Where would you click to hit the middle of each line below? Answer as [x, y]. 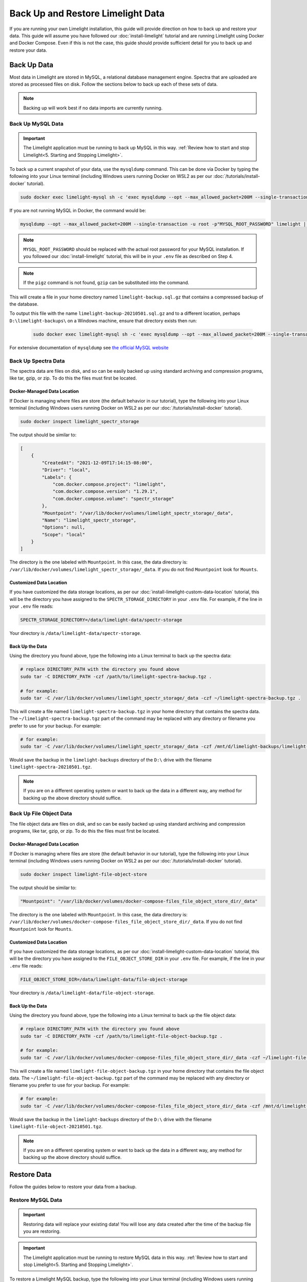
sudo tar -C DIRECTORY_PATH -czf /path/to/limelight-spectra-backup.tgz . [116, 676]
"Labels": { [57, 477]
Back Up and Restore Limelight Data [87, 13]
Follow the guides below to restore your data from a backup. [73, 1187]
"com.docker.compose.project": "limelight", [109, 484]
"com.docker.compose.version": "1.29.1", [105, 492]
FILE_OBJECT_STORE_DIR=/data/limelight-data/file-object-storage [104, 979]
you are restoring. [42, 1231]
